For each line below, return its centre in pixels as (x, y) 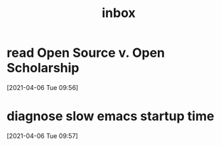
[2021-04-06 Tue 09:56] (43, 87)
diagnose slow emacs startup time (110, 117)
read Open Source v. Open (86, 53)
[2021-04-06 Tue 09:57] (43, 135)
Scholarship (43, 68)
